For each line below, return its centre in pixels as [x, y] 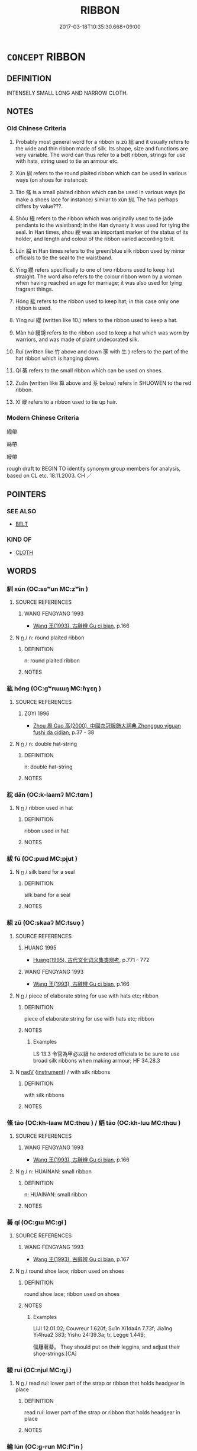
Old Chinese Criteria [37, 128]
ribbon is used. [33, 308]
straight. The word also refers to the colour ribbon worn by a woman [98, 276]
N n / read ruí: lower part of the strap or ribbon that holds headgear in [100, 1384]
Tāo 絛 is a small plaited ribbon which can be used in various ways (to [100, 192]
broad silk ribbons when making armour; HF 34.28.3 [96, 1060]
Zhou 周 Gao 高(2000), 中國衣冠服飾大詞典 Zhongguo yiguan [107, 725]
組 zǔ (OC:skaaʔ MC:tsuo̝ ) [46, 923]
